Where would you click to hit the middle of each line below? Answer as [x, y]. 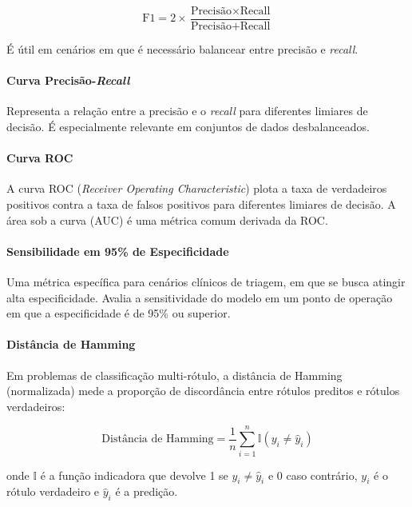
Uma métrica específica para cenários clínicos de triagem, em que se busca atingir [206, 282]
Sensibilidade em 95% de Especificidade [118, 251]
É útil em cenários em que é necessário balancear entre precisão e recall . [182, 49]
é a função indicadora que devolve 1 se [134, 475]
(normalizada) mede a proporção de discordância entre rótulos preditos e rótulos [203, 391]
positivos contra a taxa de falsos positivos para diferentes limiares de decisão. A [201, 204]
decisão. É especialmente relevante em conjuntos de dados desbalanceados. [188, 127]
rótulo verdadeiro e [53, 491]
